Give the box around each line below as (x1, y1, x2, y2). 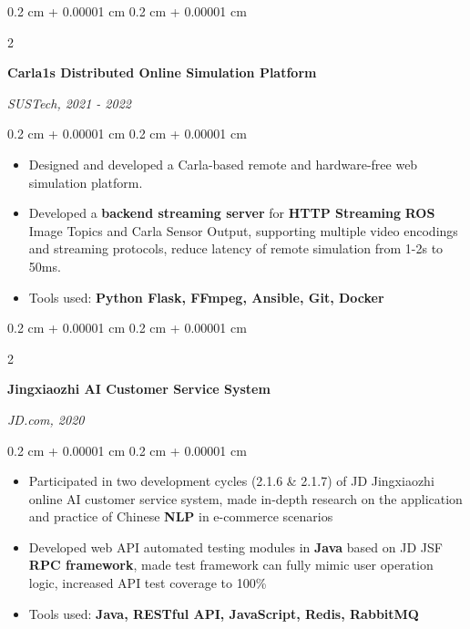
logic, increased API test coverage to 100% (28, 573, 267, 593)
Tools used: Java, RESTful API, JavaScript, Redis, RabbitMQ (28, 603, 419, 623)
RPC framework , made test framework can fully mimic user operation (28, 555, 434, 574)
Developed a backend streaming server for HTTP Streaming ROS (28, 203, 435, 222)
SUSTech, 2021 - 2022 (7, 93, 131, 112)
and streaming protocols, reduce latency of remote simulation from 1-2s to (28, 239, 444, 258)
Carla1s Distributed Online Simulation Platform (7, 63, 317, 82)
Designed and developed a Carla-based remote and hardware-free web (28, 154, 418, 173)
